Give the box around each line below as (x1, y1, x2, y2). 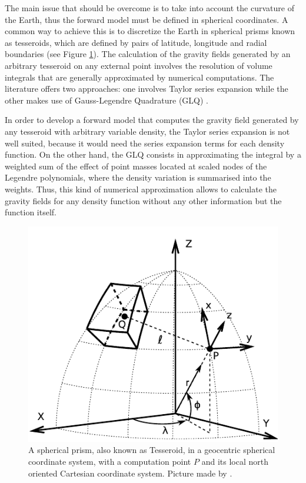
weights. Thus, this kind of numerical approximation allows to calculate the (5, 182, 277, 195)
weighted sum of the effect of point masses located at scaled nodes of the (5, 159, 267, 172)
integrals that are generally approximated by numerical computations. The (5, 71, 274, 83)
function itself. (5, 206, 56, 218)
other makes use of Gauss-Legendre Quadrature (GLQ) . (5, 94, 208, 106)
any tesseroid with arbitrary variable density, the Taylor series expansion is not (5, 125, 290, 137)
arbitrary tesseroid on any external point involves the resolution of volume (5, 59, 272, 71)
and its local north (201, 455, 268, 468)
